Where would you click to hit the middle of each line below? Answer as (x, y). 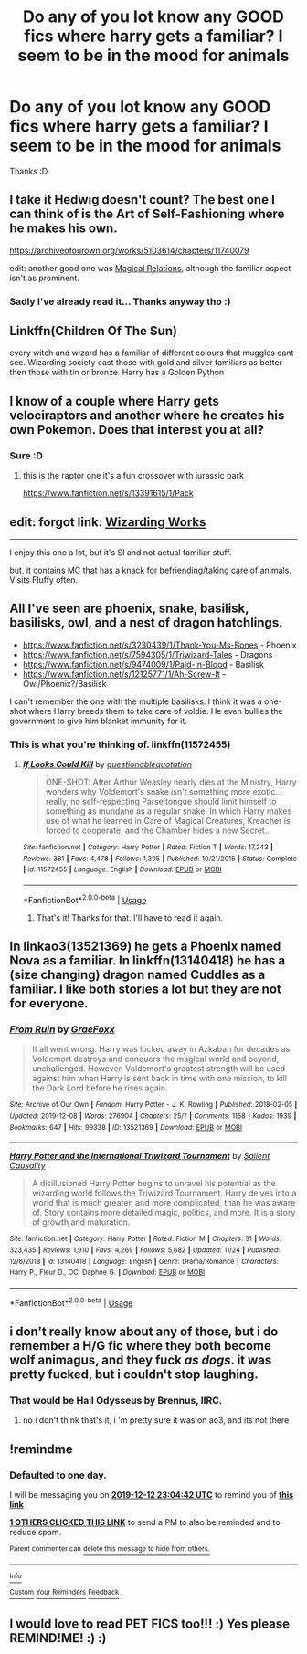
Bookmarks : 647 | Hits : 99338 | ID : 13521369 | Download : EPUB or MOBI (126, 1127)
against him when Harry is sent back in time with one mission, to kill (159, 1079)
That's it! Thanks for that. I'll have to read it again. (130, 917)
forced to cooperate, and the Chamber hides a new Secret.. (157, 831)
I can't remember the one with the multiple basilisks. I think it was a (136, 701)
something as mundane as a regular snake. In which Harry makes (169, 811)
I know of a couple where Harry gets (114, 400)
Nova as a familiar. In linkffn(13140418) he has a (148, 961)
